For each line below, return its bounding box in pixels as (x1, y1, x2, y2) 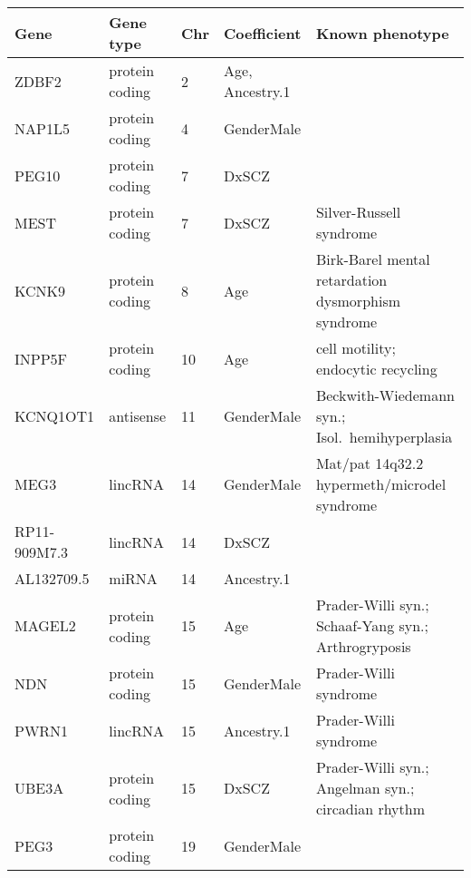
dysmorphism (315, 290, 401, 311)
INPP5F (14, 347, 68, 369)
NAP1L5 (14, 117, 70, 139)
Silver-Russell (315, 201, 401, 222)
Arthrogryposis (315, 636, 411, 657)
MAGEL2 (14, 615, 76, 636)
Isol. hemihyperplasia (315, 426, 453, 447)
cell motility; (315, 337, 396, 358)
